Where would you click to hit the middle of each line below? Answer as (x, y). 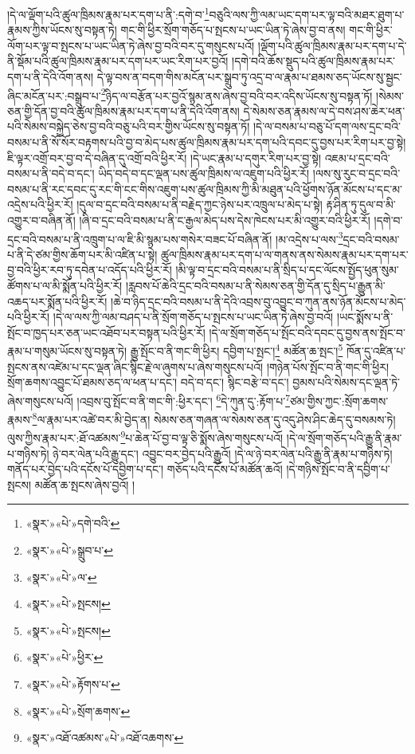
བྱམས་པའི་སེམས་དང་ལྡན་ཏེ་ (346, 382)
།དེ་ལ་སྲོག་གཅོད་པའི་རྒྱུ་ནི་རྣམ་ (344, 438)
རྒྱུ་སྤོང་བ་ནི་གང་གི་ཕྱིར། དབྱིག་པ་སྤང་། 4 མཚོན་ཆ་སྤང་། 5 (237, 350)
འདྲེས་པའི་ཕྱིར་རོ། (40, 204)
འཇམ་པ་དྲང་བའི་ (357, 157)
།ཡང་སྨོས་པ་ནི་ (365, 317)
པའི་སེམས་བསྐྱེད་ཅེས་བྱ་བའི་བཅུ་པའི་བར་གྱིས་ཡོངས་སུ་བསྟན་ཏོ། (129, 126)
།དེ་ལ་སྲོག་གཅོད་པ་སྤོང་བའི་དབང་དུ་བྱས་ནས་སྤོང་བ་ (307, 332)
